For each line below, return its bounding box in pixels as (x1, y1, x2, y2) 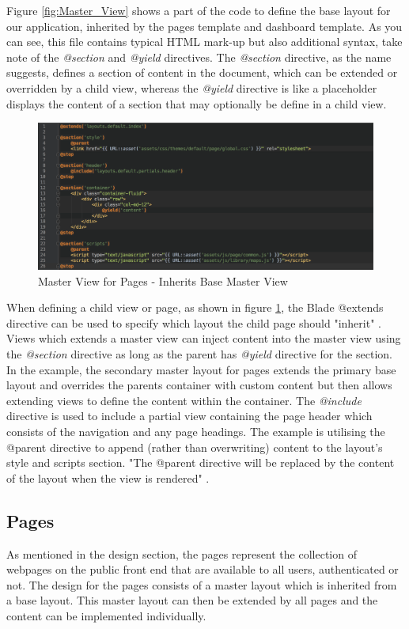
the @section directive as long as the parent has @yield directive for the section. (6, 346, 392, 362)
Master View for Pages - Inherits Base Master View (38, 272, 288, 289)
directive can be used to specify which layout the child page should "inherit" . (6, 314, 381, 331)
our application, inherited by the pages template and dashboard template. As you (6, 17, 403, 34)
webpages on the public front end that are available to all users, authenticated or (6, 561, 399, 578)
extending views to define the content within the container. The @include (6, 392, 362, 408)
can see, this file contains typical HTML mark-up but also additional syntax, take (6, 33, 403, 50)
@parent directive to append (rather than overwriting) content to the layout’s (6, 438, 383, 455)
